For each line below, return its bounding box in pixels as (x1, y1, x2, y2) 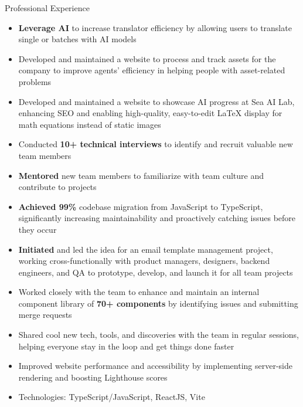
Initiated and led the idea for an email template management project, (18, 243, 273, 255)
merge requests (18, 308, 72, 321)
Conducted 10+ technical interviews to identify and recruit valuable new (18, 138, 293, 150)
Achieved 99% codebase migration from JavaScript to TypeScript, (18, 200, 263, 212)
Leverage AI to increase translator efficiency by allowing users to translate (18, 21, 292, 33)
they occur (18, 223, 57, 235)
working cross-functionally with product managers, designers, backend (18, 255, 270, 267)
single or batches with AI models (18, 33, 137, 45)
